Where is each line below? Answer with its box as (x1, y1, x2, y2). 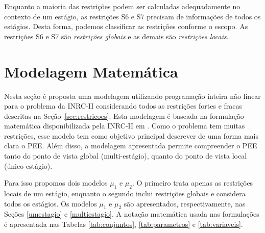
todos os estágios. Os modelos (4, 198, 97, 209)
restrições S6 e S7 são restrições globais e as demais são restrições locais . (4, 31, 229, 41)
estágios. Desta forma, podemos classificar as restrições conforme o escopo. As (4, 21, 248, 32)
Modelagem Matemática (4, 61, 178, 82)
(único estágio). (4, 160, 53, 171)
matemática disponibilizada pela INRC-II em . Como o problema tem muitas (4, 120, 245, 131)
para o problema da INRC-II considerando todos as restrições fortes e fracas (4, 100, 243, 111)
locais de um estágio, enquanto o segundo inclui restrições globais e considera (4, 188, 246, 199)
